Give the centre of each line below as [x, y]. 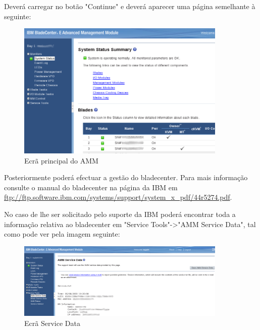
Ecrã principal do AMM [61, 160]
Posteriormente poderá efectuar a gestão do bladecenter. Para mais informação [126, 177]
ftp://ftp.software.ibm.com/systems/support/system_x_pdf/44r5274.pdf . [118, 197]
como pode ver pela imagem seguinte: [62, 234]
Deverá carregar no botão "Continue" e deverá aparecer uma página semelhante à [130, 6]
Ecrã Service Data [52, 323]
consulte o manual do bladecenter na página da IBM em [91, 187]
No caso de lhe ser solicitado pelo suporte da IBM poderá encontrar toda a [120, 214]
